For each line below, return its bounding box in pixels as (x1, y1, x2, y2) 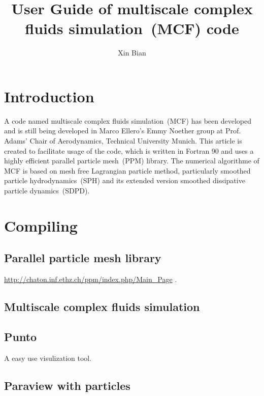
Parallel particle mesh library (4, 250, 161, 266)
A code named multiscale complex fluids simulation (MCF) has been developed (4, 115, 251, 126)
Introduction (4, 86, 94, 106)
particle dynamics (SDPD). (4, 185, 90, 195)
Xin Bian (118, 47, 146, 58)
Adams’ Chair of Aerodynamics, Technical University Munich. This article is (4, 135, 242, 146)
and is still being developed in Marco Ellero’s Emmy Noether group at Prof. (4, 125, 241, 136)
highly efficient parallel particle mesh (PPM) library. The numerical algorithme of (4, 155, 259, 166)
